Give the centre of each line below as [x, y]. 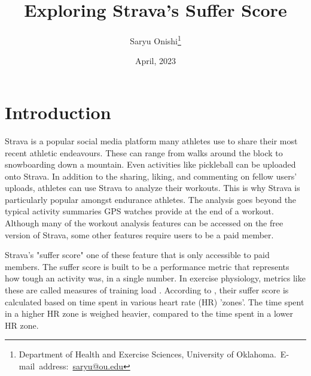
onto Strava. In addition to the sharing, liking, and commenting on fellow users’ [151, 176]
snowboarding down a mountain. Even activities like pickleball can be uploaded [150, 164]
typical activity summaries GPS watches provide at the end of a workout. [139, 211]
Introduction [58, 112]
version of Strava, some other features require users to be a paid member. [139, 234]
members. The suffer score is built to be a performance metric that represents [147, 266]
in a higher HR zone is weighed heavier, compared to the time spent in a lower [149, 313]
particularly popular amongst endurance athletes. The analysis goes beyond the [151, 199]
